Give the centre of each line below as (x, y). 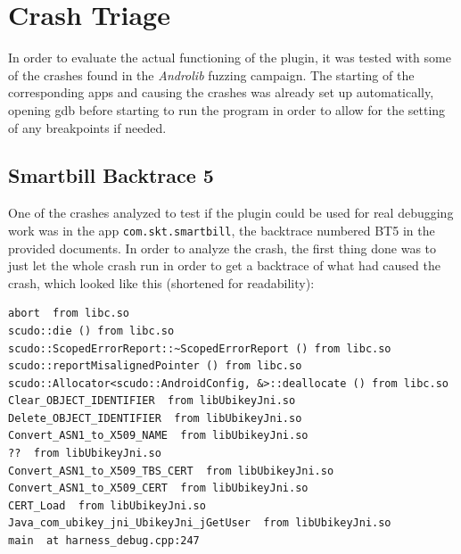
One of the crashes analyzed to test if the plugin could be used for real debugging (231, 213)
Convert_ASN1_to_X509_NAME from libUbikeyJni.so (158, 436)
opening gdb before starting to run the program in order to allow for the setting (227, 109)
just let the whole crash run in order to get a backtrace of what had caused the (224, 265)
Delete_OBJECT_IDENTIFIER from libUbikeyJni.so (155, 418)
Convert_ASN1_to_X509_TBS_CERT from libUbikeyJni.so (171, 471)
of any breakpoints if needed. (87, 127)
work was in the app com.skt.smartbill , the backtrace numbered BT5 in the (222, 230)
